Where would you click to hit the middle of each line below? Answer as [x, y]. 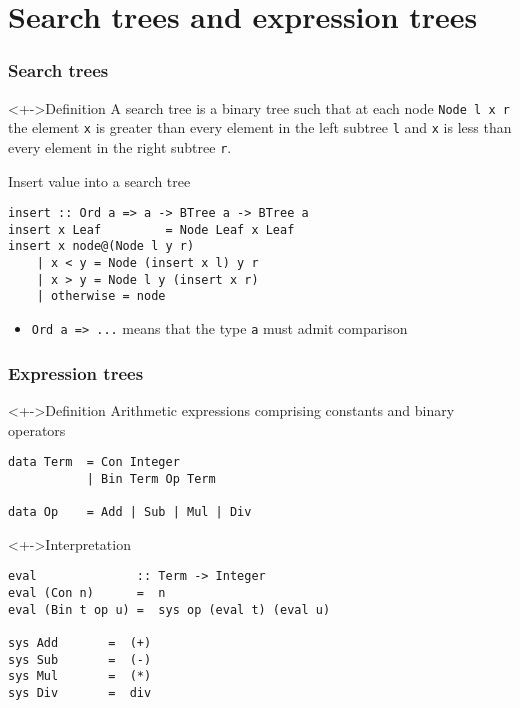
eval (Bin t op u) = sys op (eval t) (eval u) [169, 609]
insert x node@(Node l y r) [101, 246]
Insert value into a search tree [99, 180]
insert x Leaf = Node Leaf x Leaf [151, 229]
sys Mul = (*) [80, 676]
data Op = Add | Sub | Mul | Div [130, 512]
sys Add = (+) [80, 643]
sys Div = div [80, 692]
